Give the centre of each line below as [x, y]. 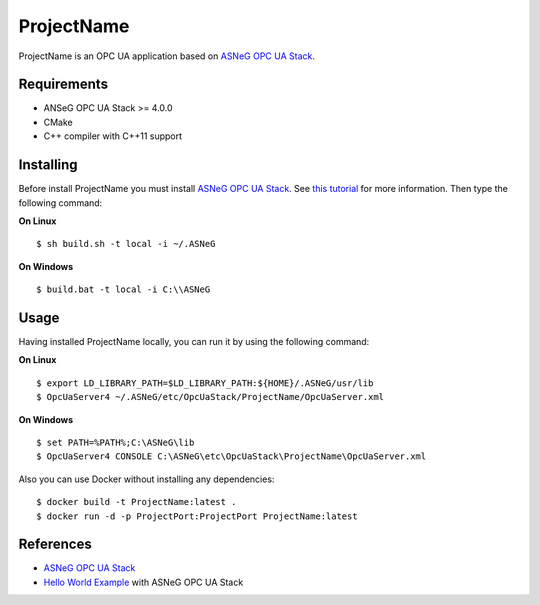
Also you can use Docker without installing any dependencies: [146, 479]
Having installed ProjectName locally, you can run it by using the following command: [194, 341]
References [55, 544]
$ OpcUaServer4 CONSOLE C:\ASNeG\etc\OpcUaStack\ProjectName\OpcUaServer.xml [231, 456]
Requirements [63, 84]
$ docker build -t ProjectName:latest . [136, 502]
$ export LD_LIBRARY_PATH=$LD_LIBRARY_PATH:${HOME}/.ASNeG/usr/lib [205, 383]
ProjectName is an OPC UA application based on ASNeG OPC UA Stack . [166, 56]
